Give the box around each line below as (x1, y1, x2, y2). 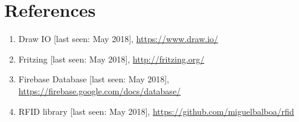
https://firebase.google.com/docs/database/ (18, 84, 181, 97)
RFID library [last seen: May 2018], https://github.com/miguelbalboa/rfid (18, 105, 294, 117)
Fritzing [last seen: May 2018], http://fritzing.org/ (18, 52, 205, 65)
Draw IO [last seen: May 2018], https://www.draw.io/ (18, 32, 219, 45)
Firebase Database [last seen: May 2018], (18, 73, 170, 85)
